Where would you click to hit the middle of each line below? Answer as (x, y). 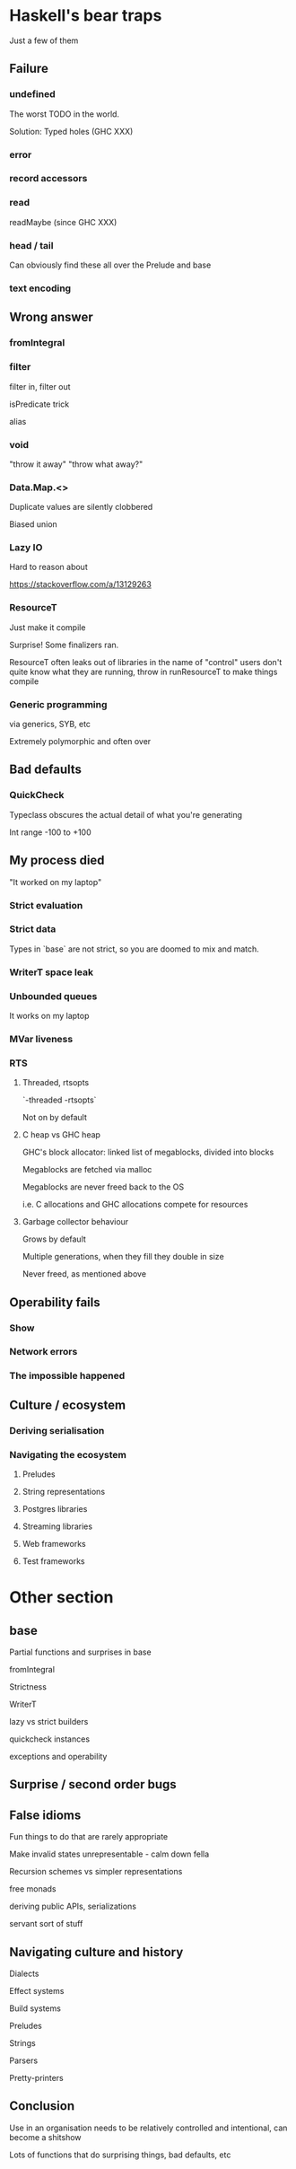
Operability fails (55, 1302)
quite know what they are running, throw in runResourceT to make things (144, 672)
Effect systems (37, 1991)
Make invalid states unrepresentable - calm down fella (109, 1854)
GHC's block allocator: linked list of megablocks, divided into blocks (148, 1152)
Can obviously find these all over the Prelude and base (110, 265)
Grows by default (54, 1239)
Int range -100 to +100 (50, 832)
